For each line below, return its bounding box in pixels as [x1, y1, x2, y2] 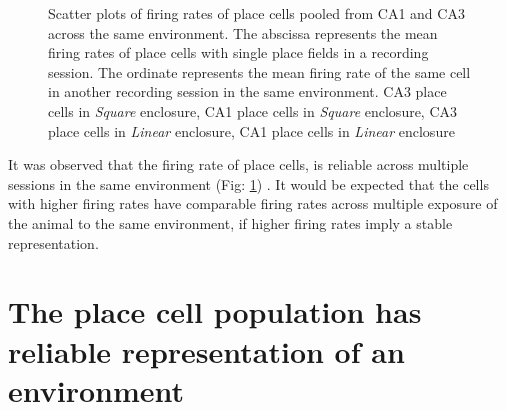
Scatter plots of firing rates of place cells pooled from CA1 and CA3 [48, 3, 465, 23]
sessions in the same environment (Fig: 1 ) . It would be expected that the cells [8, 173, 489, 194]
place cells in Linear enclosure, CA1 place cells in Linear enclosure [48, 120, 455, 141]
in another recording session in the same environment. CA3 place [48, 81, 447, 102]
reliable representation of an [8, 330, 405, 371]
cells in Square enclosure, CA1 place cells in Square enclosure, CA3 [48, 100, 458, 121]
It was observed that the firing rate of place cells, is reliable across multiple [8, 154, 469, 175]
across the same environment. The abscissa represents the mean [48, 22, 438, 43]
